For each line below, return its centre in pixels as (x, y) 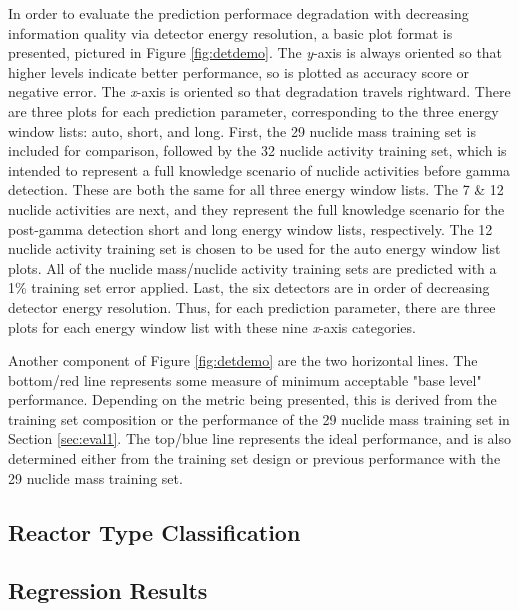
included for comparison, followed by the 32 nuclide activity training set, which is (257, 150)
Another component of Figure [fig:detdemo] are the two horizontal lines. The (243, 360)
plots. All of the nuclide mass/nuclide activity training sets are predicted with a (252, 267)
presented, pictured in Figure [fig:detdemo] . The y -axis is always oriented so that (255, 52)
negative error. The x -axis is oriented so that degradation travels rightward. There (259, 91)
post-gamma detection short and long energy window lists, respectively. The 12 (250, 228)
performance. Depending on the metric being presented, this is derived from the (252, 399)
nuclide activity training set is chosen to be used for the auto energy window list (254, 248)
